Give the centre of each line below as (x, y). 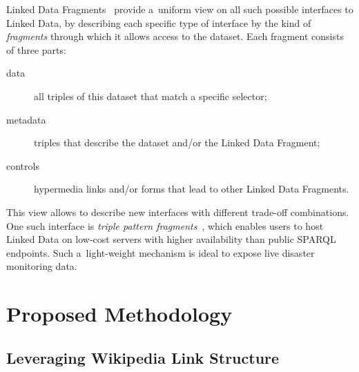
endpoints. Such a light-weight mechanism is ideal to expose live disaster (161, 252)
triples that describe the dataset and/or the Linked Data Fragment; (177, 143)
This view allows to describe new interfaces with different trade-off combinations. (178, 212)
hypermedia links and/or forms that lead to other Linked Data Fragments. (192, 189)
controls (23, 165)
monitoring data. (42, 266)
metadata (26, 119)
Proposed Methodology (119, 314)
